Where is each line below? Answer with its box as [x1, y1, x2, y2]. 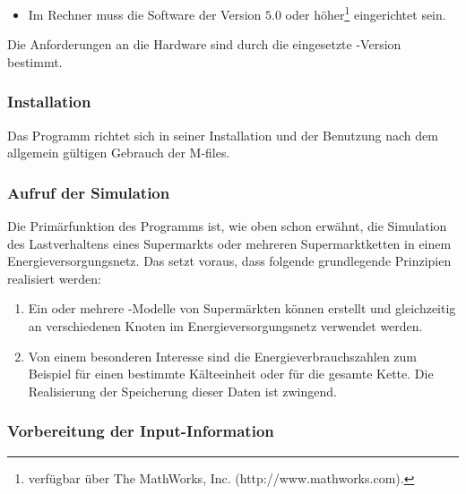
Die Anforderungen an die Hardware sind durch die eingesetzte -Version [7, 35, 401, 54]
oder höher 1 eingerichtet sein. [285, 3, 446, 23]
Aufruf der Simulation [7, 181, 170, 203]
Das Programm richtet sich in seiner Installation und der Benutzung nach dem [7, 125, 438, 144]
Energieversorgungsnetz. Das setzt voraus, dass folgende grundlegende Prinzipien [7, 251, 452, 270]
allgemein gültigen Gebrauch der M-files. [7, 143, 230, 162]
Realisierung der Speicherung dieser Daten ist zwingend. [28, 381, 337, 400]
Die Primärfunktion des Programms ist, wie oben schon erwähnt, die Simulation [7, 217, 447, 235]
